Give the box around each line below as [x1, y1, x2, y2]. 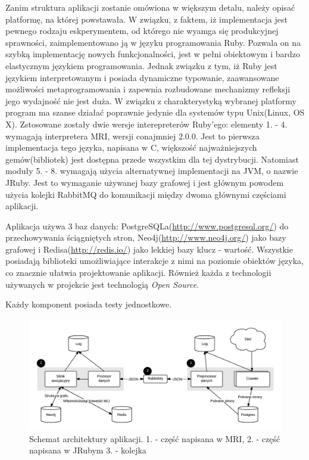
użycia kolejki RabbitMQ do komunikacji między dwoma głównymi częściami [5, 188, 286, 200]
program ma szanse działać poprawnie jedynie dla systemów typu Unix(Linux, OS [5, 106, 305, 119]
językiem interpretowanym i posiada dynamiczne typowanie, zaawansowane [5, 71, 279, 83]
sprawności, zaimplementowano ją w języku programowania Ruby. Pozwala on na [5, 36, 301, 48]
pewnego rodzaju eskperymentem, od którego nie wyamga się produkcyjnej [5, 24, 279, 37]
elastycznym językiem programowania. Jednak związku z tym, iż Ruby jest [5, 59, 277, 72]
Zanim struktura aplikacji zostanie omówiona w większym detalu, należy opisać [5, 1, 295, 13]
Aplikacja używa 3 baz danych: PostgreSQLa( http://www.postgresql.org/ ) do [5, 219, 289, 232]
